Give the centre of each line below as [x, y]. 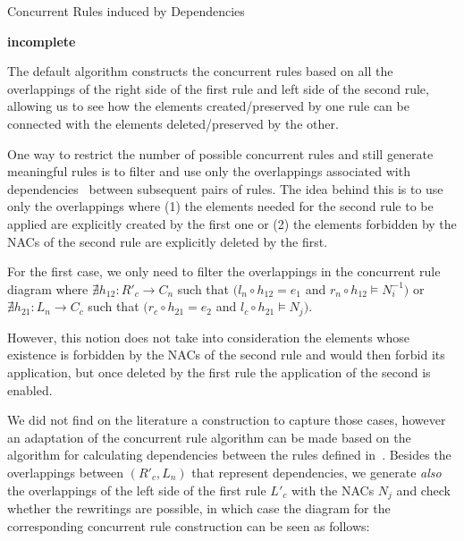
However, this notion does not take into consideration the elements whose [208, 337]
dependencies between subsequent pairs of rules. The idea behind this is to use [225, 188]
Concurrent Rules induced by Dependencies [126, 11]
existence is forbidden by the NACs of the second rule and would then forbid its [226, 355]
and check [423, 490]
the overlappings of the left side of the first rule [137, 490]
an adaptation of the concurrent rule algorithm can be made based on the [209, 437]
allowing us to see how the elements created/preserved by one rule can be [208, 106]
